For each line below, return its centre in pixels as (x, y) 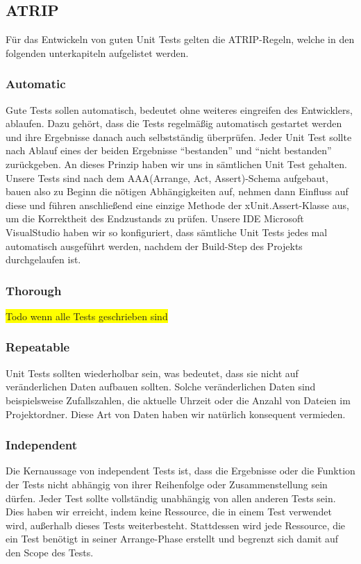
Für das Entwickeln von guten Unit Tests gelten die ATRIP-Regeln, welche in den (180, 39)
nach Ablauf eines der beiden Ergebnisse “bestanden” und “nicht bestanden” (169, 150)
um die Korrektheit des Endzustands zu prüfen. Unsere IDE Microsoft (155, 218)
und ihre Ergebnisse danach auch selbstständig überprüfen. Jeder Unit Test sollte (179, 136)
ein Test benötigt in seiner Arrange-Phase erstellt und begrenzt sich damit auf (172, 539)
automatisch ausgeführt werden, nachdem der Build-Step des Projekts (154, 246)
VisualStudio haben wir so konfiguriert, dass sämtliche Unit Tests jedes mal (167, 232)
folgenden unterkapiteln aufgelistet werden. (97, 52)
